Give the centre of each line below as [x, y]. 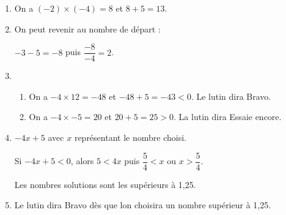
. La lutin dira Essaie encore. [228, 117]
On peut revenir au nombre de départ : [87, 28]
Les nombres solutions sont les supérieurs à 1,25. [105, 184]
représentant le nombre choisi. [130, 138]
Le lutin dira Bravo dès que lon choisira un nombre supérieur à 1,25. [143, 205]
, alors [82, 161]
